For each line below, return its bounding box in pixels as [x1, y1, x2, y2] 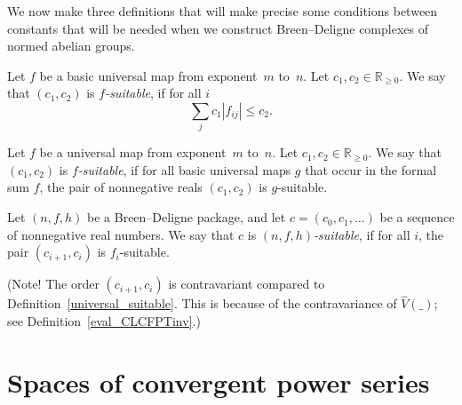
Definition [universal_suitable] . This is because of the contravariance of [7, 294, 397, 313]
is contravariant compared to [168, 274, 325, 293]
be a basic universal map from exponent [39, 66, 258, 84]
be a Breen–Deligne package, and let [87, 208, 286, 226]
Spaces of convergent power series [7, 363, 430, 400]
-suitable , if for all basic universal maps [77, 160, 291, 179]
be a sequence [379, 208, 455, 226]
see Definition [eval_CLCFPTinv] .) [7, 312, 201, 330]
